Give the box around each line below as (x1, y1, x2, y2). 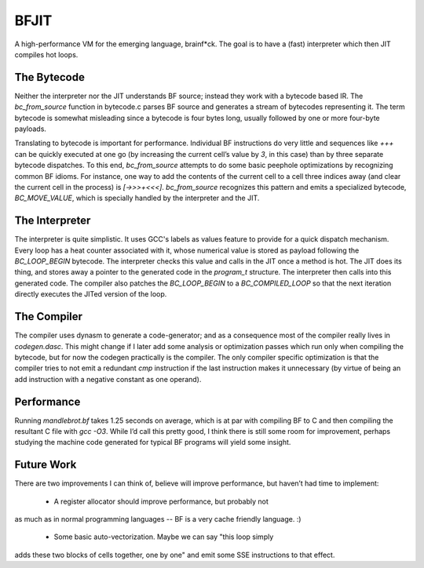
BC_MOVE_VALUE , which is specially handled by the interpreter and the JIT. (14, 193, 260, 203)
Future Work (14, 458, 77, 472)
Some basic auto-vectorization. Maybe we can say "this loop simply (53, 532, 274, 541)
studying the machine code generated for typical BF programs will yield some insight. (14, 438, 291, 447)
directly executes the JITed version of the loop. (14, 289, 167, 299)
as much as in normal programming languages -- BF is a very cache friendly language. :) (14, 515, 302, 524)
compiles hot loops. (14, 49, 79, 59)
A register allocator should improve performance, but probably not (53, 497, 269, 506)
